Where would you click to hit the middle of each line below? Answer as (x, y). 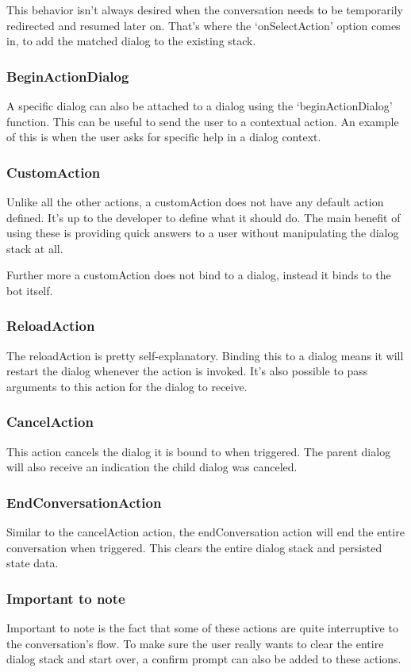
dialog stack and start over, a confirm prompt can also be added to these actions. (204, 659)
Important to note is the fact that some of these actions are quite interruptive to (202, 628)
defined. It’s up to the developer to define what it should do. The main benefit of (204, 217)
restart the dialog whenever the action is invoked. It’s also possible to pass (187, 371)
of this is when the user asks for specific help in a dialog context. (164, 137)
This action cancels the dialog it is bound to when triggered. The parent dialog (199, 451)
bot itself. (30, 290)
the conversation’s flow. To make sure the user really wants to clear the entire (195, 643)
